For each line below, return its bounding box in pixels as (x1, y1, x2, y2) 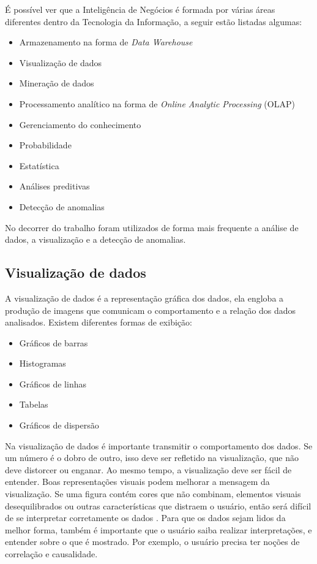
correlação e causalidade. (5, 547, 98, 560)
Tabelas (19, 398, 48, 411)
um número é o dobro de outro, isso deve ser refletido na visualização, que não (5, 451, 299, 464)
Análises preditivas (19, 180, 90, 192)
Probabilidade (19, 139, 72, 151)
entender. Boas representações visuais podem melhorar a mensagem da (5, 475, 270, 488)
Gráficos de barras (19, 336, 88, 349)
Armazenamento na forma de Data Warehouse (19, 36, 193, 48)
